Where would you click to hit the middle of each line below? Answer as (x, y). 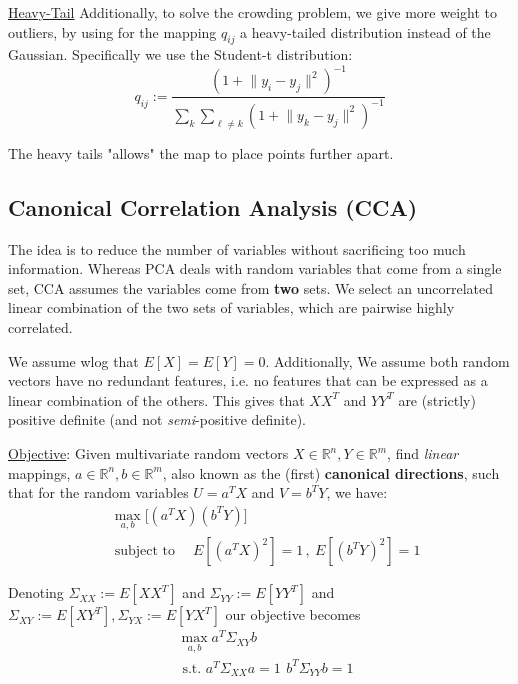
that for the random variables (98, 492)
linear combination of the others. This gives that (156, 399)
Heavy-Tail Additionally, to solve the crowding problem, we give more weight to (253, 12)
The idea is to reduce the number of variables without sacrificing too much (237, 248)
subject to (145, 551)
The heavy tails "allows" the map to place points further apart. (201, 152)
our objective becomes (293, 614)
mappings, (39, 472)
